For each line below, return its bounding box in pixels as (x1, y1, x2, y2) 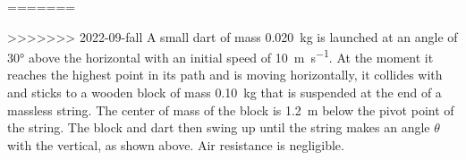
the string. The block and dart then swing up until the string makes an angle (7, 118, 430, 137)
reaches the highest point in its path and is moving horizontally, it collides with (7, 65, 443, 84)
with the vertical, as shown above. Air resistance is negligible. (7, 135, 344, 154)
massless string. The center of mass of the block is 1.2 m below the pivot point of (7, 100, 454, 119)
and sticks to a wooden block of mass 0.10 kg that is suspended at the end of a (7, 83, 442, 102)
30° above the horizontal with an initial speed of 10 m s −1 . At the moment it (7, 46, 434, 66)
